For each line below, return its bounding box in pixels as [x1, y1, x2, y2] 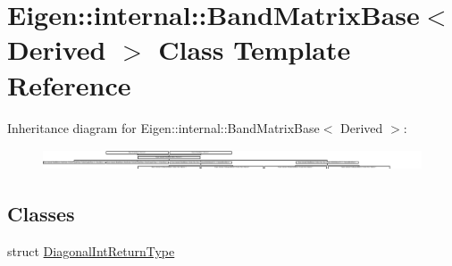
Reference [7, 66, 131, 103]
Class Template [158, 31, 351, 68]
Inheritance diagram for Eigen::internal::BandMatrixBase [7, 118, 320, 137]
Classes [7, 200, 75, 228]
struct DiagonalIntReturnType [7, 241, 175, 260]
